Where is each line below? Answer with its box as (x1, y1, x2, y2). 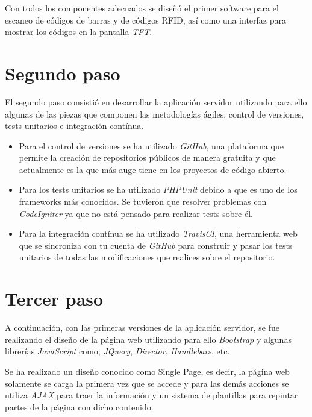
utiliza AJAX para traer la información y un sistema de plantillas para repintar (5, 389, 298, 401)
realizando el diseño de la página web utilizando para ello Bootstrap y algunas (5, 333, 292, 345)
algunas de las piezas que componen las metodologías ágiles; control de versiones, (5, 107, 304, 120)
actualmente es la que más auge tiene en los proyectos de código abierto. (19, 163, 287, 175)
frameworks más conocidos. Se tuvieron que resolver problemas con (19, 195, 267, 208)
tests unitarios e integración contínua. (5, 119, 144, 132)
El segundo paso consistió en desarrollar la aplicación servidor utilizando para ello (5, 95, 307, 108)
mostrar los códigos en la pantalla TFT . (5, 25, 152, 38)
